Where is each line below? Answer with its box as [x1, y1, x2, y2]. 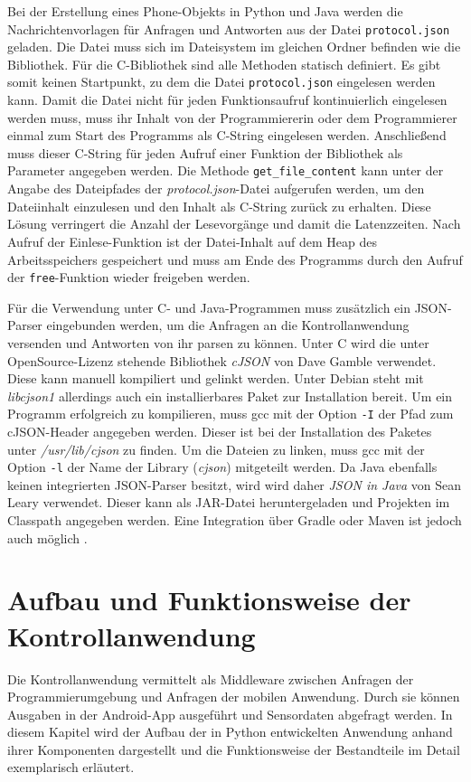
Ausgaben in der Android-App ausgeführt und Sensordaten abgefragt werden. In [7, 704, 453, 723]
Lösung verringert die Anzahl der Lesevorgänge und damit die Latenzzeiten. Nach [7, 214, 461, 233]
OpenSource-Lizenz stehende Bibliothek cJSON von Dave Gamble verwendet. [7, 351, 437, 370]
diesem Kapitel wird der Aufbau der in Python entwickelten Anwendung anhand [7, 722, 453, 741]
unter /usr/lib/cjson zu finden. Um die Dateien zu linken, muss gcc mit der [7, 439, 425, 458]
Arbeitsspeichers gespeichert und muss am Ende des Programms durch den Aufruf [7, 250, 463, 269]
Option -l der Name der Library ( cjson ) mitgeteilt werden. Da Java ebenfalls [7, 457, 438, 476]
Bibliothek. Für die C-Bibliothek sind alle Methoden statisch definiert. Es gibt [7, 54, 441, 73]
